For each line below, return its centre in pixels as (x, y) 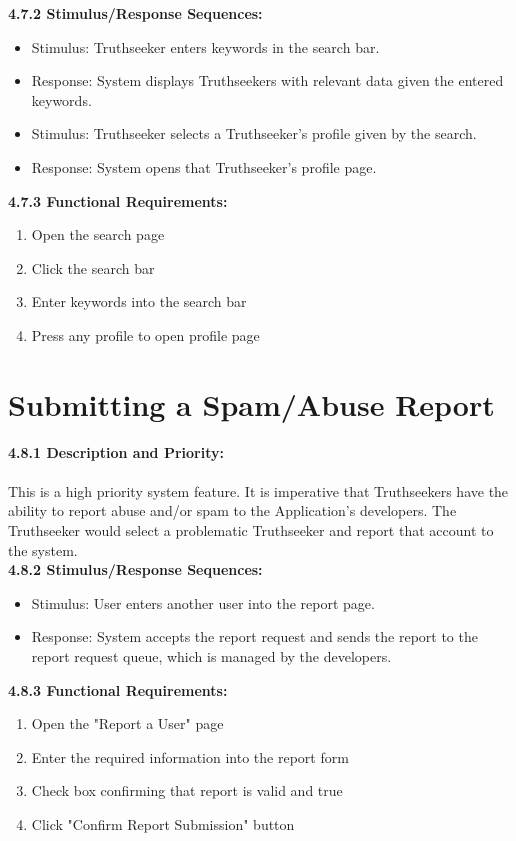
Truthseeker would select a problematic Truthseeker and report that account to (251, 530)
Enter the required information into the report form (190, 756)
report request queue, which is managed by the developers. (211, 656)
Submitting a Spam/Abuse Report (251, 403)
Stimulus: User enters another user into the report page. (203, 602)
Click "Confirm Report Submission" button (163, 823)
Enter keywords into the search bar (139, 301)
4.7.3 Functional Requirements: (118, 200)
